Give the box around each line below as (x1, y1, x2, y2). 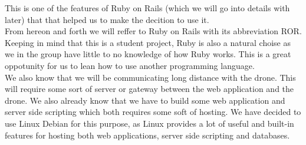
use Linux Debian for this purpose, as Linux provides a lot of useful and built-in (5, 117, 294, 129)
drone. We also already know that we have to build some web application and (5, 94, 285, 106)
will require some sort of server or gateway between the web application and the (5, 83, 294, 95)
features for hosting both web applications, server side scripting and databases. (5, 128, 290, 141)
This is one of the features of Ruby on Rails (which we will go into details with (5, 2, 290, 14)
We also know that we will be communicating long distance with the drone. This (5, 71, 296, 83)
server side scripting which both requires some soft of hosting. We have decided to (5, 106, 301, 118)
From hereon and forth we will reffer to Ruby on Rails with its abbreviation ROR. (5, 25, 302, 37)
